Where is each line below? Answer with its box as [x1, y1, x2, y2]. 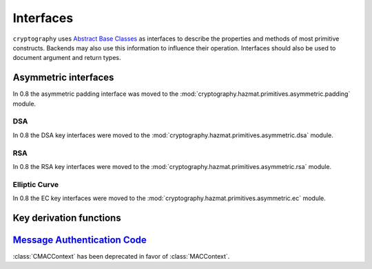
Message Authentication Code [12, 234, 147, 246]
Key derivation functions [12, 212, 121, 223]
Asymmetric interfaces [12, 72, 114, 83]
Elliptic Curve [12, 179, 59, 189]
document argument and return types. [12, 54, 121, 62]
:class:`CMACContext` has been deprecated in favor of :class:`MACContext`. [12, 252, 230, 260]
